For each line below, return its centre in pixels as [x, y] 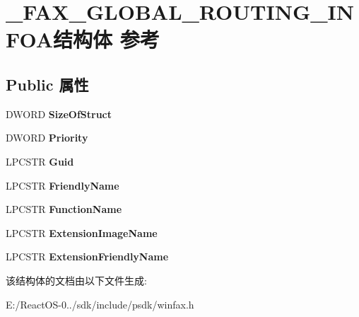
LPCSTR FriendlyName [63, 185]
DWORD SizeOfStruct [59, 114]
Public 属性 [47, 84]
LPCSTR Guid [40, 161]
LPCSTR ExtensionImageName [82, 232]
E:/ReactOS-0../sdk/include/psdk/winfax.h [100, 304]
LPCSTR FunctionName [64, 209]
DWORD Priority [47, 138]
